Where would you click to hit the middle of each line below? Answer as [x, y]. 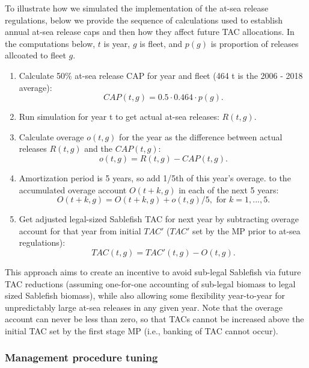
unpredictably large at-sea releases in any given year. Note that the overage [144, 307]
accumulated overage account [73, 189]
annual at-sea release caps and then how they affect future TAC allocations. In [150, 32]
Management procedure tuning [81, 357]
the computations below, [50, 43]
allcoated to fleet [35, 55]
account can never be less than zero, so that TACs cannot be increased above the [154, 319]
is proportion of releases [255, 43]
